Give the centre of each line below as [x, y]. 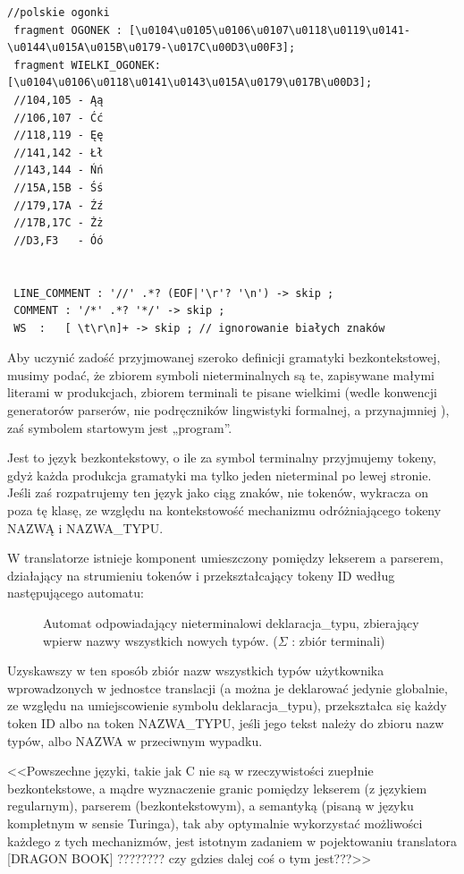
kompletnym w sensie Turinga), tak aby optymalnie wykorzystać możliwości [215, 823]
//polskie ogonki [59, 13]
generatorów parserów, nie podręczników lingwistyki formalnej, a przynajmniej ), [228, 410]
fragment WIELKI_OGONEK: [87, 65]
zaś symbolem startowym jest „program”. [120, 427]
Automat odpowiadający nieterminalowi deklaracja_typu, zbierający [231, 623]
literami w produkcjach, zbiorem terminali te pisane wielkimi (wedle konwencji [222, 392]
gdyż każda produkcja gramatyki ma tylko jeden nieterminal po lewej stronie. [219, 475]
